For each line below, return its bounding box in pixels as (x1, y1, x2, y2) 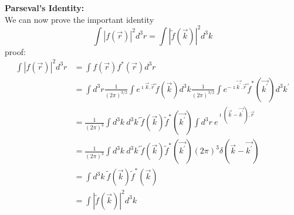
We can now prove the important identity (5, 13, 154, 25)
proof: (5, 45, 26, 57)
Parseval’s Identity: (5, 2, 85, 13)
